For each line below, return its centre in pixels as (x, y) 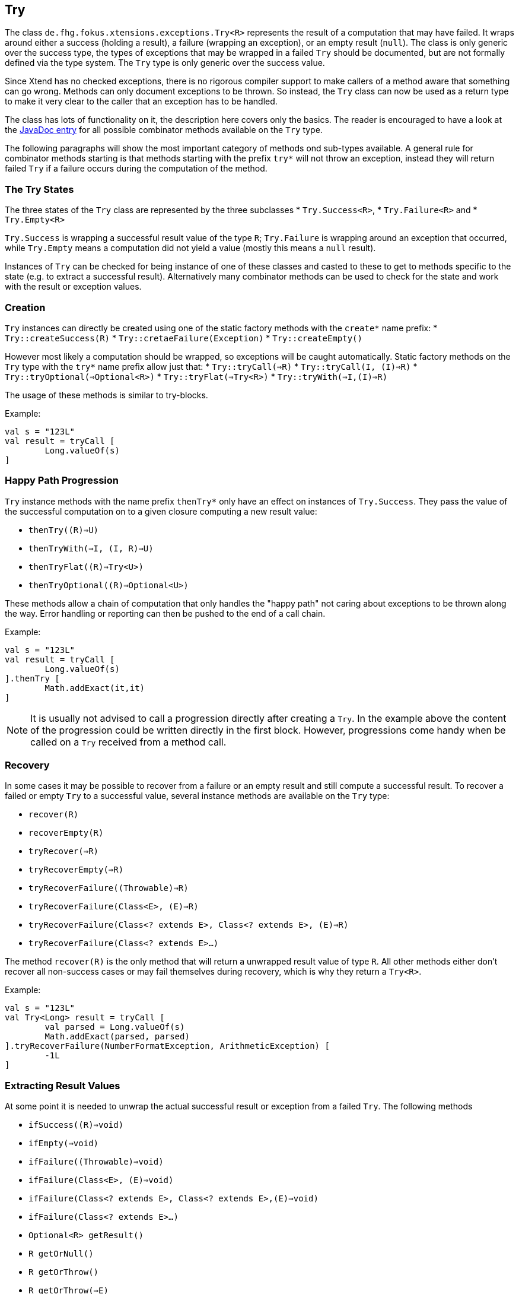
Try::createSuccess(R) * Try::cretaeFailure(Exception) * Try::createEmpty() (184, 338)
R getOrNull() (61, 1254)
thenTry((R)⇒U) (64, 530)
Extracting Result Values (63, 1085)
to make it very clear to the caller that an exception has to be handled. (141, 102)
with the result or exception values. (73, 287)
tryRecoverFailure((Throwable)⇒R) (109, 888)
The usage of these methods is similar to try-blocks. (106, 395)
